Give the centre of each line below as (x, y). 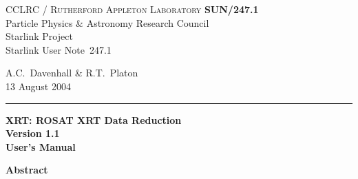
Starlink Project (39, 36)
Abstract (27, 170)
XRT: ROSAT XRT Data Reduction (94, 119)
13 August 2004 (38, 86)
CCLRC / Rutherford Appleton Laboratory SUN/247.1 (132, 9)
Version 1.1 (33, 133)
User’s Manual (41, 146)
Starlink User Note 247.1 (59, 49)
